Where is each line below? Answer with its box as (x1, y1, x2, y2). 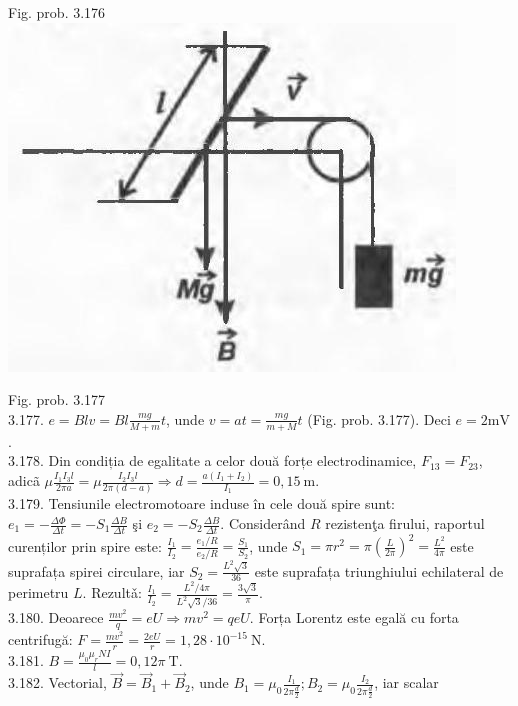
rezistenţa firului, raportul (325, 513, 485, 534)
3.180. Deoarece (8, 607, 104, 628)
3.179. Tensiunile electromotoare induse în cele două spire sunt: (8, 493, 395, 514)
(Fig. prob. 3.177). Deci (307, 408, 451, 429)
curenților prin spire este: (8, 535, 162, 556)
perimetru (8, 582, 69, 603)
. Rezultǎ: (82, 582, 142, 603)
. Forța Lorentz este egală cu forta (249, 607, 459, 628)
